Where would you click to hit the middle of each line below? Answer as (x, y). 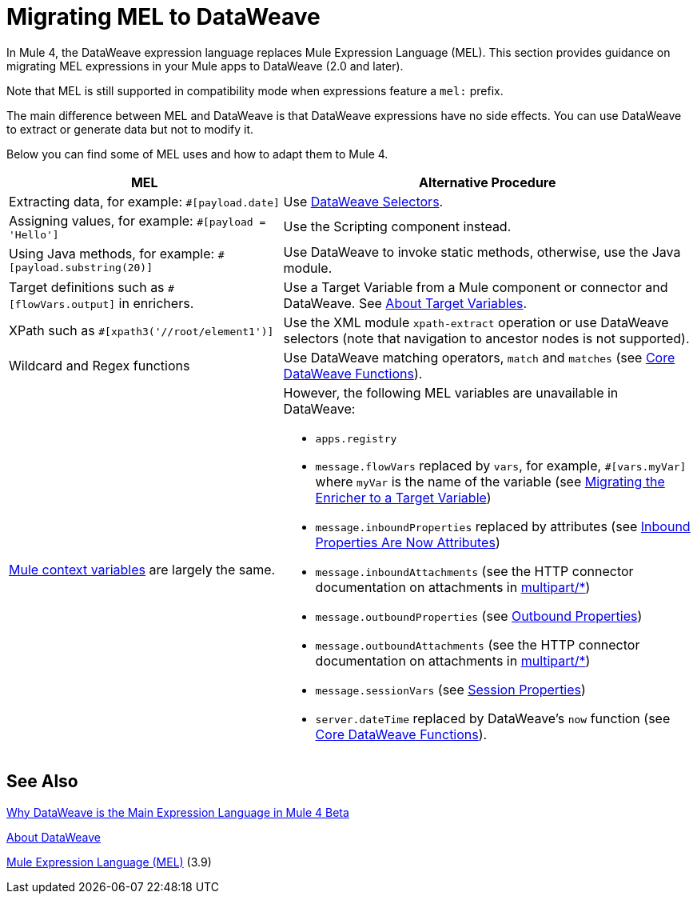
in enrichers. (156, 303)
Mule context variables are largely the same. (142, 570)
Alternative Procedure (488, 182)
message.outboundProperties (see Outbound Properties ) (479, 616)
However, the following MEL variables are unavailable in (451, 392)
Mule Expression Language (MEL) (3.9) (109, 862)
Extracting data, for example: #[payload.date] (144, 201)
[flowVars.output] (62, 304)
